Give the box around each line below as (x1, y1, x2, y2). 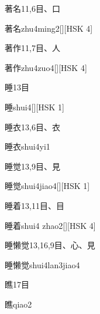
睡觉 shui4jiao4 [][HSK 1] (5, 180, 90, 192)
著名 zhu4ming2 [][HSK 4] (5, 22, 93, 34)
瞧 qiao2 (5, 298, 32, 310)
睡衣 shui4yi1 (5, 140, 50, 153)
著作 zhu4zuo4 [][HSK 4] (5, 61, 87, 73)
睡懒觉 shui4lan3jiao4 (5, 258, 80, 271)
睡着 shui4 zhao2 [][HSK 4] (5, 219, 96, 231)
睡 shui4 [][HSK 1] (5, 100, 64, 113)
